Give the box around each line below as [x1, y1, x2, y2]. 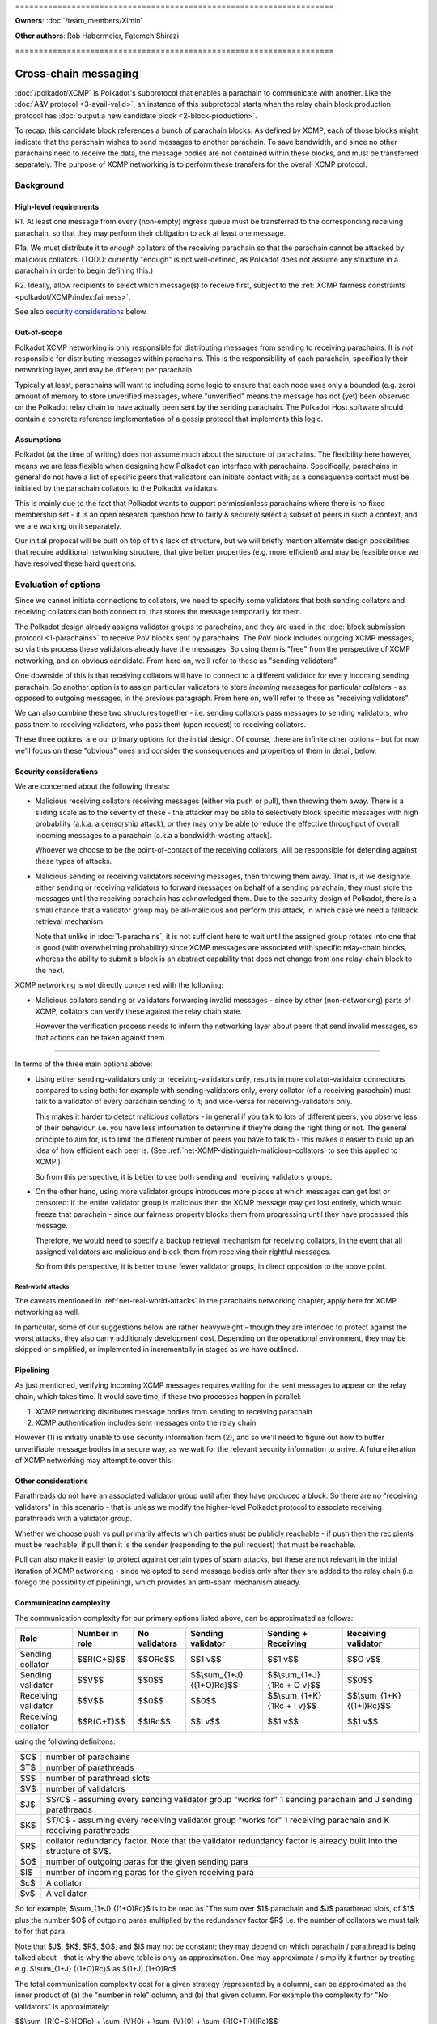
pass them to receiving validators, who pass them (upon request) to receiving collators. [15, 719, 307, 729]
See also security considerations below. [15, 307, 148, 317]
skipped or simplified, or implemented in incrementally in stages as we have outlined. [15, 1345, 299, 1354]
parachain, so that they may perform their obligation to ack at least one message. [15, 227, 286, 238]
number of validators [45, 1784, 125, 1795]
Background [15, 180, 65, 191]
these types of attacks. [35, 857, 112, 866]
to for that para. [15, 1927, 68, 1937]
